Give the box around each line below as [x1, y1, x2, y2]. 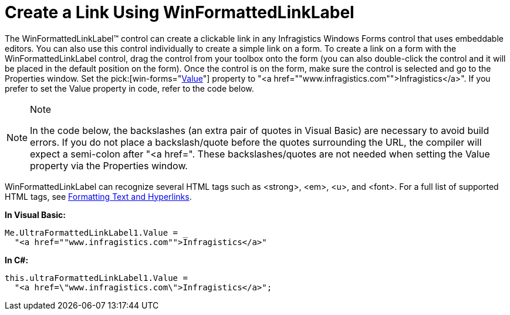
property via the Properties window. [30, 159, 188, 172]
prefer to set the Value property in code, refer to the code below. [5, 83, 254, 93]
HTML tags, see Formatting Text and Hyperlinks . [5, 191, 192, 202]
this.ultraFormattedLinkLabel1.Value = [5, 273, 188, 283]
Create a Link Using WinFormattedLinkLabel [5, 2, 354, 22]
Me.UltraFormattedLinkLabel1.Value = [5, 227, 178, 237]
